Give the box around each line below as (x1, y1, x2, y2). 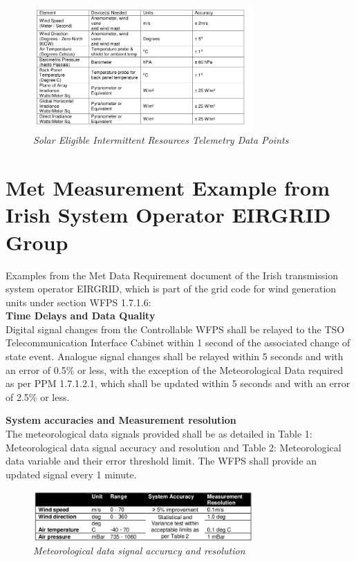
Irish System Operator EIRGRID (6, 200, 331, 229)
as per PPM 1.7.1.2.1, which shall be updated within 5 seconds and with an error (6, 376, 350, 391)
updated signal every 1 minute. (6, 467, 137, 481)
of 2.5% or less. (6, 389, 70, 404)
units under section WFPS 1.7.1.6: (6, 294, 151, 309)
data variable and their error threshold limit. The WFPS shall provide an (6, 453, 317, 468)
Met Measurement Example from (6, 174, 330, 202)
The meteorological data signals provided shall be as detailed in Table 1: (6, 427, 312, 441)
